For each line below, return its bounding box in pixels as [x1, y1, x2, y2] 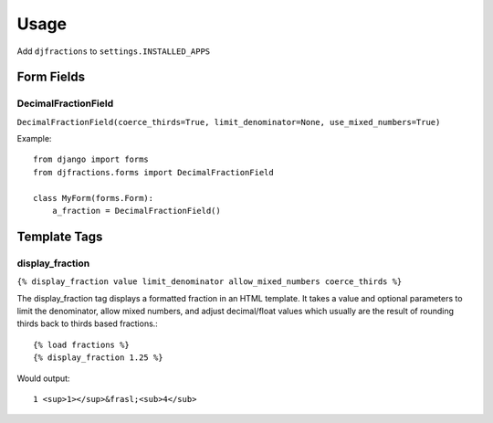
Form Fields [16, 69, 86, 85]
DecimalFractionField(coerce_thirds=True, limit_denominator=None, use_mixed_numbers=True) [16, 117, 441, 127]
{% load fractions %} [33, 339, 130, 350]
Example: [16, 133, 52, 144]
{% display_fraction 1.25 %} [33, 353, 163, 363]
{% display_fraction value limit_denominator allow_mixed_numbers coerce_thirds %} [16, 277, 403, 287]
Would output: [16, 373, 70, 384]
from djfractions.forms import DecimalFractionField [33, 167, 274, 177]
